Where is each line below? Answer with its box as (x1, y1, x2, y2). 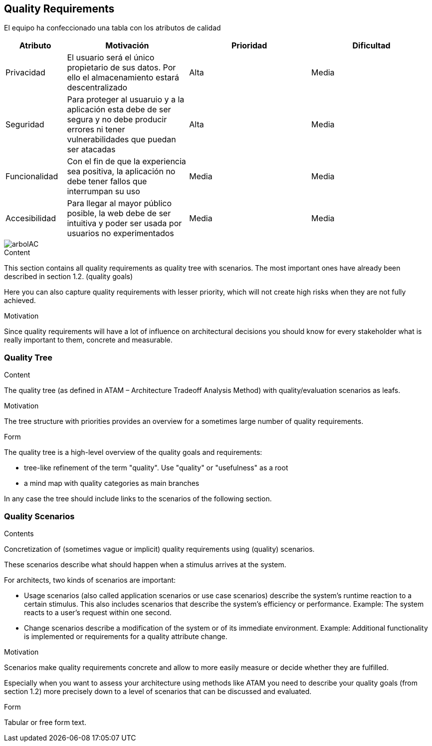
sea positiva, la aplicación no (67, 166, 176, 177)
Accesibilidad (5, 213, 56, 224)
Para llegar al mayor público (67, 198, 172, 209)
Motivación (105, 40, 149, 51)
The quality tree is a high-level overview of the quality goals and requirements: (4, 448, 262, 457)
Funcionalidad (5, 171, 58, 182)
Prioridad (231, 40, 267, 51)
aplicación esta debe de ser (67, 104, 171, 115)
